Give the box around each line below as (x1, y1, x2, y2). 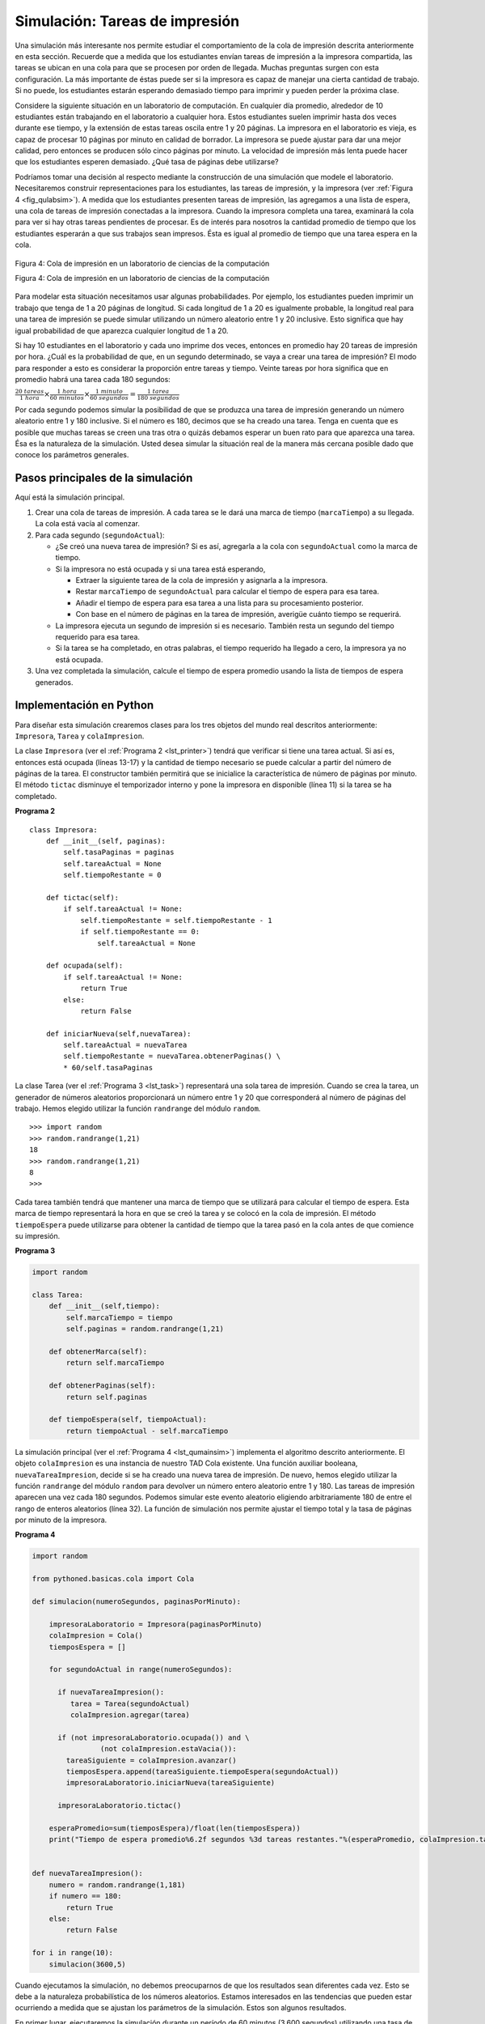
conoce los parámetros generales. (15, 450, 129, 460)
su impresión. (15, 1231, 61, 1240)
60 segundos (90, 393, 129, 402)
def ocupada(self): (45, 961, 124, 971)
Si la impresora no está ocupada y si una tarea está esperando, (55, 563, 266, 574)
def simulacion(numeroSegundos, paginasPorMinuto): (32, 1597, 242, 1606)
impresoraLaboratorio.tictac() (57, 1801, 182, 1810)
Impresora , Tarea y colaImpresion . (15, 731, 145, 741)
